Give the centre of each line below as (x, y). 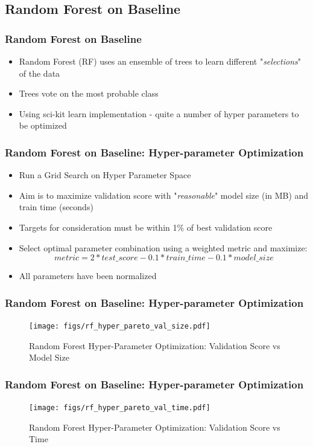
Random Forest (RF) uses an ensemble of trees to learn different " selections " (160, 61)
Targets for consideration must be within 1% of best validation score (146, 227)
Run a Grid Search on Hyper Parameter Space (105, 175)
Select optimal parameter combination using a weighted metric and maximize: (163, 247)
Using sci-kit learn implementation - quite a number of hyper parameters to (159, 113)
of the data (40, 73)
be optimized (43, 125)
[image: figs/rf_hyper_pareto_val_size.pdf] (120, 326)
